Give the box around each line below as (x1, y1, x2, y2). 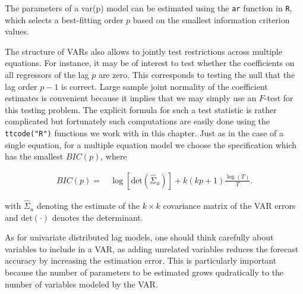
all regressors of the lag (5, 68, 89, 81)
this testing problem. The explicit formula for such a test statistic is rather (5, 103, 277, 115)
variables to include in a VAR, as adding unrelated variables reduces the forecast (5, 242, 299, 255)
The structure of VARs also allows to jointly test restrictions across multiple (5, 45, 282, 57)
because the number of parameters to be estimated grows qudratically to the (5, 266, 284, 279)
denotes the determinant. (52, 211, 143, 223)
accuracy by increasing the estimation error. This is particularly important (5, 254, 277, 267)
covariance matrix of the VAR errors (163, 199, 296, 212)
